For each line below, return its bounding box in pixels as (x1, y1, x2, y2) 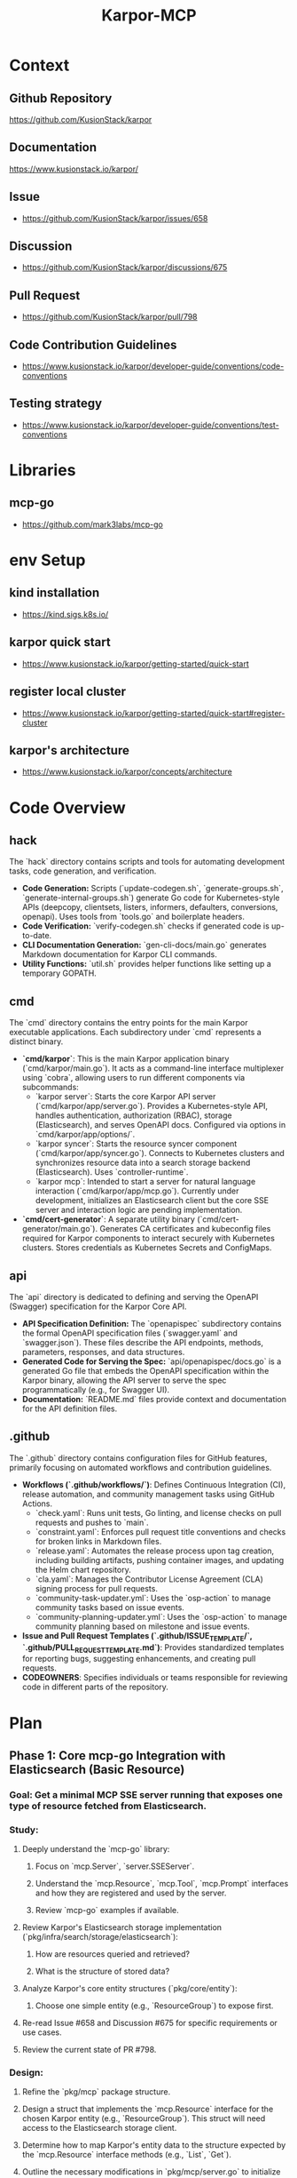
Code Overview (9, 797, 126, 818)
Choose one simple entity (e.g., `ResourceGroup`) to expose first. (35, 2000, 274, 2011)
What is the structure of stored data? (35, 1966, 170, 1977)
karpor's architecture (9, 743, 130, 758)
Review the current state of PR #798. (21, 2045, 157, 2055)
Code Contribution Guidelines (9, 337, 177, 352)
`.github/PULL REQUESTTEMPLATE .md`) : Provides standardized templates (21, 1641, 285, 1655)
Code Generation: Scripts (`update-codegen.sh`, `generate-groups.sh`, (21, 883, 284, 894)
